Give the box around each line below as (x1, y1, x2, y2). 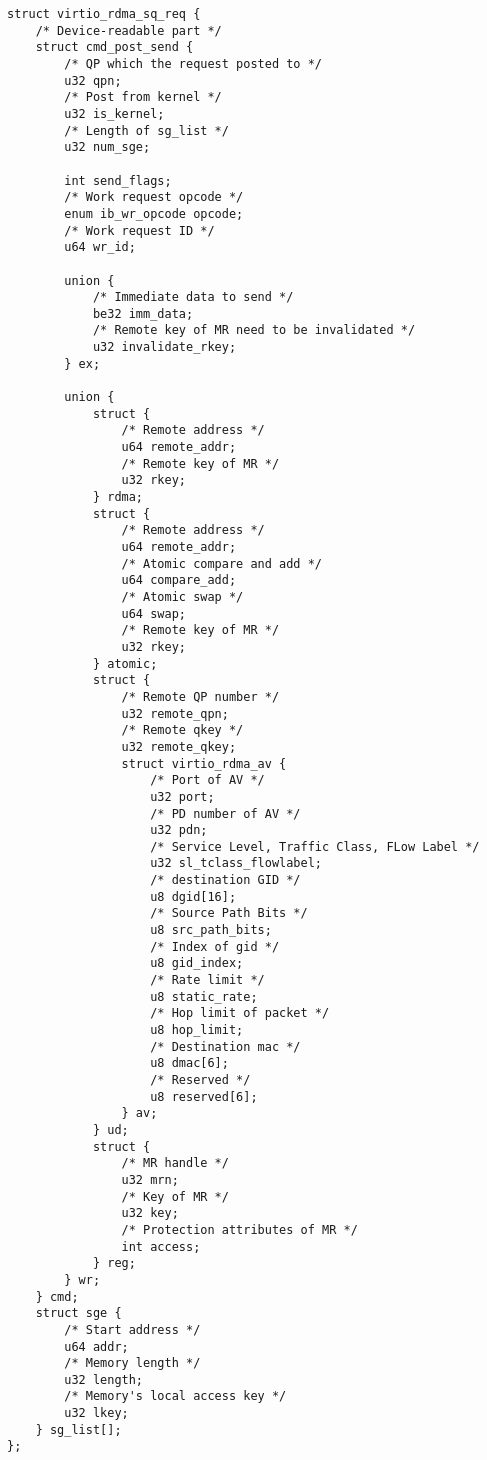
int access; (121, 1239, 201, 1254)
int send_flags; (64, 173, 172, 188)
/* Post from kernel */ (64, 90, 222, 105)
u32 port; (150, 789, 215, 804)
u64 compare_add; (121, 573, 237, 588)
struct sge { (35, 1306, 122, 1321)
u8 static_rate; (150, 989, 258, 1004)
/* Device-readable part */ (35, 23, 222, 38)
